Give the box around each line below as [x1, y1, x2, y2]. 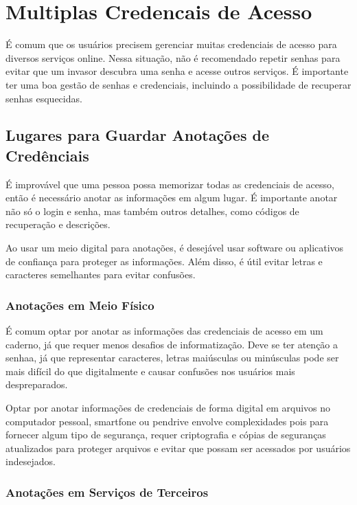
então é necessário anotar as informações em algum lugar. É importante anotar [5, 190, 338, 205]
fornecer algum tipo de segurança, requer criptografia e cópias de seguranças [5, 427, 326, 442]
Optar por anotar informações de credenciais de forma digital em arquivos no [5, 401, 331, 415]
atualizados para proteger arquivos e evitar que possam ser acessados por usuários [5, 440, 351, 455]
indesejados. [5, 454, 56, 469]
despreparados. [5, 377, 68, 392]
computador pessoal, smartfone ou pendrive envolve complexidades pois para [5, 414, 329, 428]
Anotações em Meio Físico [5, 296, 154, 313]
